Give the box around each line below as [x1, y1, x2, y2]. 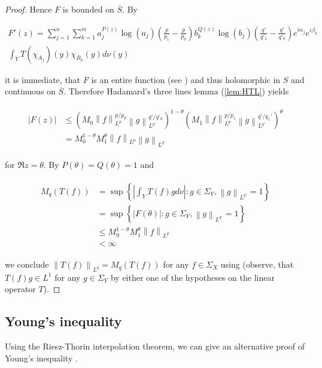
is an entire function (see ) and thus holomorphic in [91, 73, 281, 85]
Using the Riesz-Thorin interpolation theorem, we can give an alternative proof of [5, 339, 305, 352]
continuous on [5, 85, 56, 97]
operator [5, 283, 36, 295]
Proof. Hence [5, 3, 52, 15]
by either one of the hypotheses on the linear [110, 271, 275, 283]
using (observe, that [220, 257, 294, 270]
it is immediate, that [5, 73, 81, 85]
